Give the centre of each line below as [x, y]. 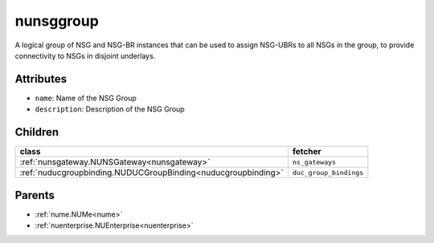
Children [37, 132]
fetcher [307, 152]
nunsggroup [57, 21]
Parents [35, 195]
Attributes [41, 79]
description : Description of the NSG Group [110, 109]
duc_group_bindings [328, 172]
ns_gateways [314, 162]
